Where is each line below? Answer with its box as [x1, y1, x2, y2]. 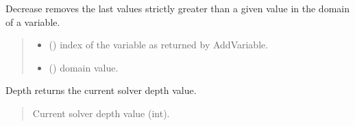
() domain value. [49, 60, 119, 74]
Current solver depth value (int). [32, 106, 170, 120]
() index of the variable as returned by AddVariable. [49, 37, 269, 52]
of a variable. [5, 14, 60, 29]
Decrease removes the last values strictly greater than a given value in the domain [5, 1, 350, 15]
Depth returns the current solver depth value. [5, 83, 197, 97]
